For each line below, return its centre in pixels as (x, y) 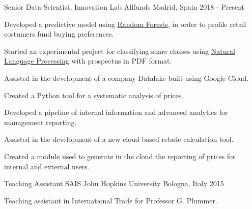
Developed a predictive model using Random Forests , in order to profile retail (125, 24)
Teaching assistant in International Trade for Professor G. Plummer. (111, 200)
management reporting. (40, 122)
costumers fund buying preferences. (59, 34)
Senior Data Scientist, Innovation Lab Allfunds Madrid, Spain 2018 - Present (124, 7)
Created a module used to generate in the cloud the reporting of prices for (120, 156)
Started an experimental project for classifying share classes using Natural (120, 51)
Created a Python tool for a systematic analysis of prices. (94, 95)
